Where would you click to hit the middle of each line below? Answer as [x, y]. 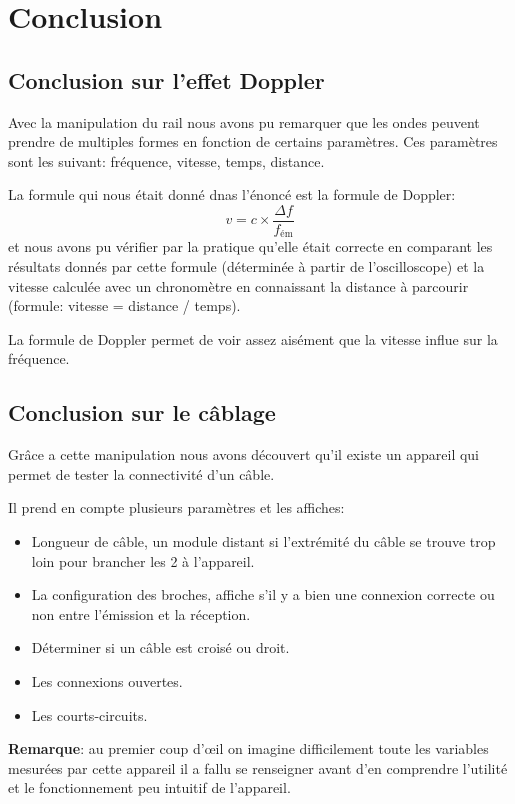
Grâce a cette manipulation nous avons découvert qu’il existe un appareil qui [244, 454]
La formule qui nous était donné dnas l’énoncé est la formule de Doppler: [232, 194]
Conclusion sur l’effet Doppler [166, 79]
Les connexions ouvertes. [107, 680]
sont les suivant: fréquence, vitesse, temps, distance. [166, 160]
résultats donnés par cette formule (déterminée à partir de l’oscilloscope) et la [246, 266]
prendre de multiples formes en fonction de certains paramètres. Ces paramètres [253, 141]
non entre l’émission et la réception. [141, 613]
